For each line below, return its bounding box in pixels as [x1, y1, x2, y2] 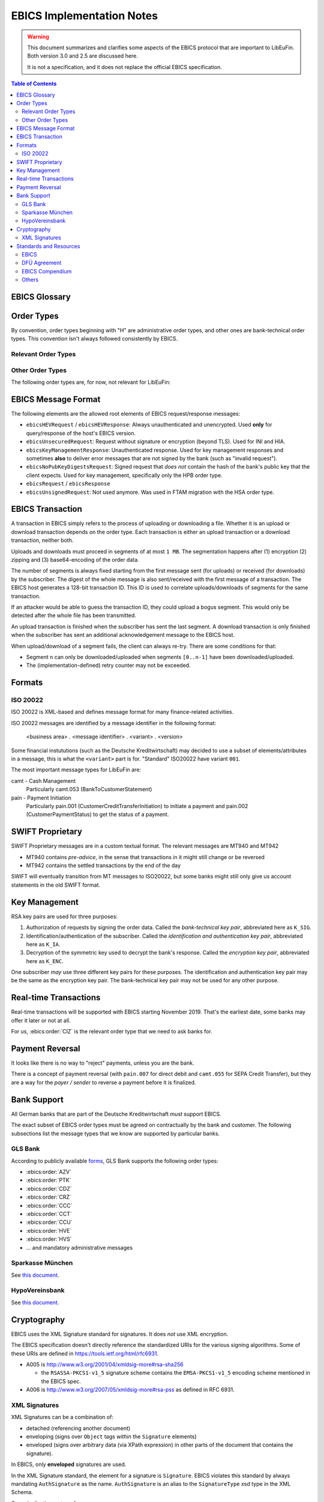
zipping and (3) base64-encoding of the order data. [11, 556, 139, 563]
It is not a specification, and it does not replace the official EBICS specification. [27, 63, 222, 70]
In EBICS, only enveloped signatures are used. [11, 1461, 127, 1468]
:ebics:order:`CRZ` [26, 1193, 72, 1201]
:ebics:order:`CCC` [26, 1202, 73, 1209]
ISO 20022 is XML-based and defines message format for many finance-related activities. [11, 708, 234, 716]
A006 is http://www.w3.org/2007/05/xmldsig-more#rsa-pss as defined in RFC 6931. [26, 1386, 235, 1393]
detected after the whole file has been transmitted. [11, 612, 136, 619]
